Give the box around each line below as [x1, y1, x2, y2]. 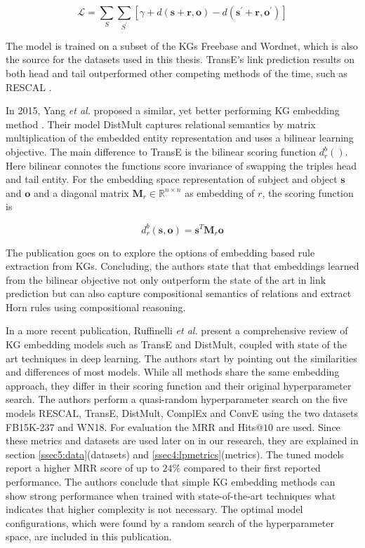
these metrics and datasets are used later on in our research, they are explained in [6, 433, 359, 448]
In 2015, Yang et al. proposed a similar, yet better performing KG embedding [6, 103, 340, 118]
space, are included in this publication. [6, 529, 172, 544]
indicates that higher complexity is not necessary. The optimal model [6, 502, 303, 516]
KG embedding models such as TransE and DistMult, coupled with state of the [6, 337, 347, 352]
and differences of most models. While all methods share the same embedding [6, 364, 340, 379]
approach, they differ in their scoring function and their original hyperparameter [6, 378, 352, 392]
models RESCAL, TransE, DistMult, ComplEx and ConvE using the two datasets [6, 406, 358, 420]
